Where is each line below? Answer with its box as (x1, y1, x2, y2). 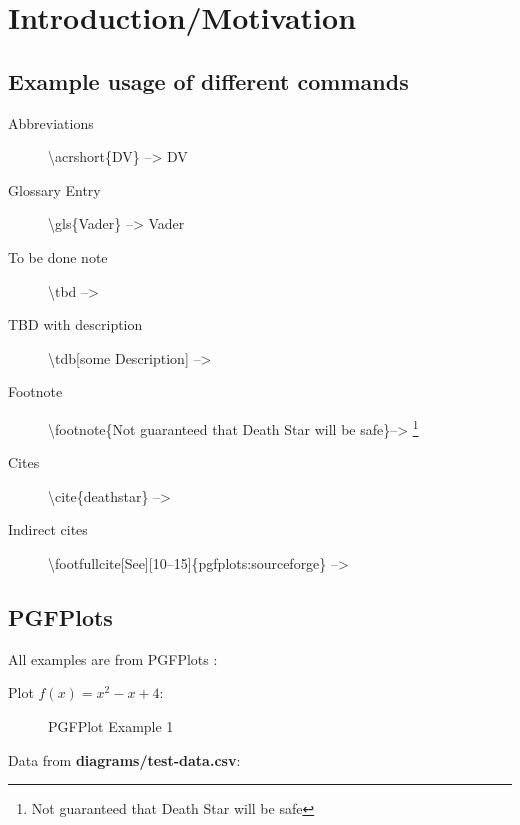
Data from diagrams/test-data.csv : (8, 749, 241, 770)
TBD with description (8, 314, 143, 335)
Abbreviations (8, 112, 94, 133)
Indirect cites (8, 519, 88, 540)
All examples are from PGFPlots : (8, 648, 218, 669)
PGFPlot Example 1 (48, 715, 174, 736)
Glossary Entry (8, 179, 101, 200)
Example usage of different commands (8, 65, 409, 96)
